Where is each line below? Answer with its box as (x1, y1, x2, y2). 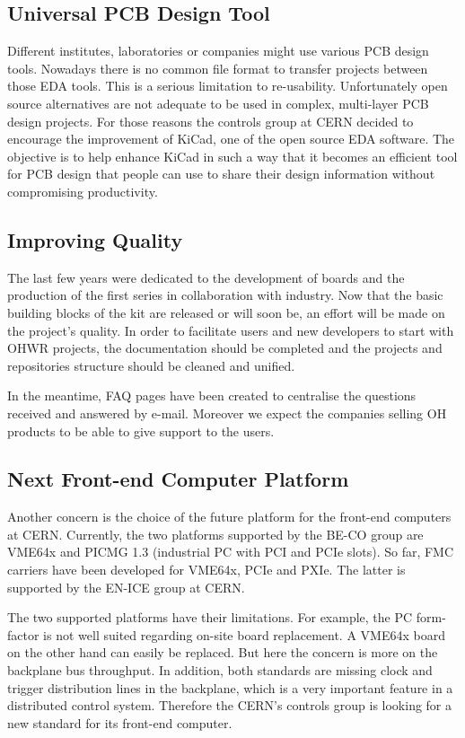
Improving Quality (7, 225, 183, 253)
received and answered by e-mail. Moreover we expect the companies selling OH (7, 403, 447, 422)
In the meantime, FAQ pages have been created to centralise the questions (7, 386, 417, 405)
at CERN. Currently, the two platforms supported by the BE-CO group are (7, 524, 424, 543)
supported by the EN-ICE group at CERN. (7, 577, 245, 596)
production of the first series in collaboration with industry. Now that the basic (7, 286, 443, 304)
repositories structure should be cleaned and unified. (7, 356, 295, 374)
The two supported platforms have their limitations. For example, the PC (7, 608, 413, 627)
